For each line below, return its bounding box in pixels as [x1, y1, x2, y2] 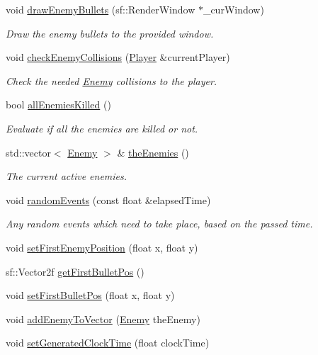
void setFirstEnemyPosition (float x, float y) [6, 240, 198, 254]
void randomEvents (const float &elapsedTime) [6, 192, 211, 207]
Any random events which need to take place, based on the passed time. [6, 216, 313, 231]
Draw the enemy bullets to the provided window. [6, 26, 214, 40]
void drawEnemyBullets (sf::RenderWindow [6, 2, 195, 16]
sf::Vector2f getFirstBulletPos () [6, 264, 144, 278]
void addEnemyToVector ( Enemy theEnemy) [6, 311, 200, 326]
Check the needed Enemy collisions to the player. [6, 73, 217, 88]
